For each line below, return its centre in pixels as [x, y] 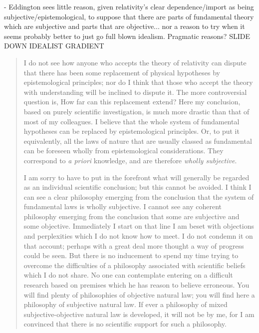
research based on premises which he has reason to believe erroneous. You [136, 285]
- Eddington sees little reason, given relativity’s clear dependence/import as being [129, 6]
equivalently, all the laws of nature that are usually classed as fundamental [138, 141]
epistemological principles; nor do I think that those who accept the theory [138, 82]
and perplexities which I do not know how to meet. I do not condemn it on [138, 236]
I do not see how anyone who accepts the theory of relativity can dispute [135, 62]
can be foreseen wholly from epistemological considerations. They [124, 151]
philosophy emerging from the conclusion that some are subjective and [131, 216]
